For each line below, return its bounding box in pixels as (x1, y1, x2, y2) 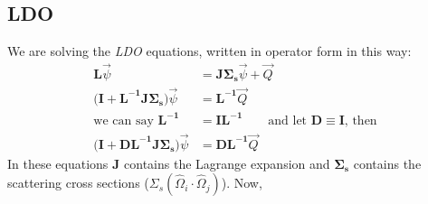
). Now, (221, 173, 262, 192)
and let (268, 115, 308, 128)
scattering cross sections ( (7, 173, 149, 192)
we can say (93, 115, 154, 128)
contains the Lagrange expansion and (124, 153, 330, 172)
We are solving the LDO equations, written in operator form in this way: (7, 42, 412, 60)
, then (344, 115, 377, 128)
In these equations (7, 153, 109, 172)
